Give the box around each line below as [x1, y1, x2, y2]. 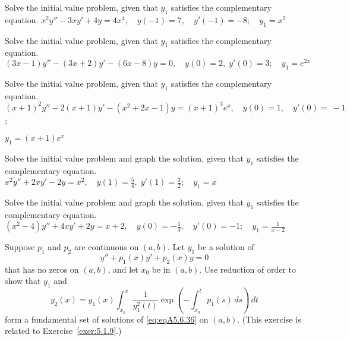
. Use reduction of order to [199, 263, 297, 275]
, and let [108, 263, 138, 275]
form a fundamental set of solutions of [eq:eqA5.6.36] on [5, 312, 209, 325]
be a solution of [197, 241, 254, 253]
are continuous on [74, 241, 139, 253]
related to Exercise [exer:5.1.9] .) [5, 324, 122, 337]
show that [5, 274, 41, 287]
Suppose [5, 241, 35, 253]
